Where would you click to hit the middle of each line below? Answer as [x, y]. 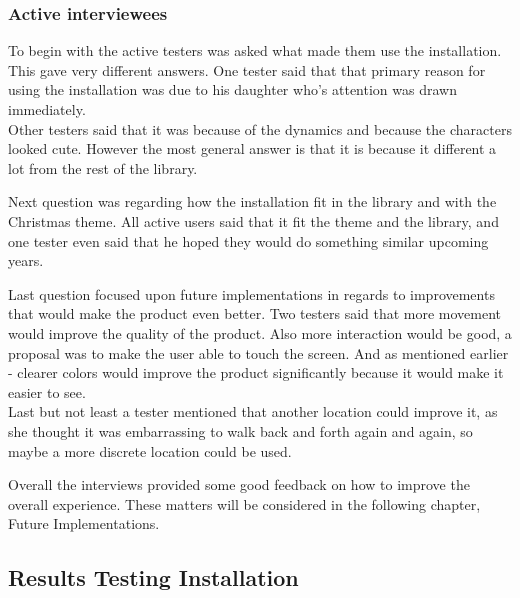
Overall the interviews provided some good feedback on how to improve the [239, 484]
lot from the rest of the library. [103, 167]
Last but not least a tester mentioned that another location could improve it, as [253, 411]
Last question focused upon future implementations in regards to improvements [251, 293]
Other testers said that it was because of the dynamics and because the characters [260, 128]
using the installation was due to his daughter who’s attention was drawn [232, 89]
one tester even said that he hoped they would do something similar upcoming [248, 240]
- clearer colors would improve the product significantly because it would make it [256, 372]
